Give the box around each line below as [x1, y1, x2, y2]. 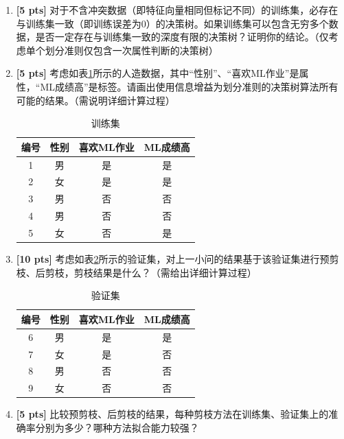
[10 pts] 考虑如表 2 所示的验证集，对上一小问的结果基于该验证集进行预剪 [16, 252, 339, 266]
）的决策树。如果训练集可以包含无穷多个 [146, 16, 329, 30]
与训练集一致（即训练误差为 [16, 16, 141, 30]
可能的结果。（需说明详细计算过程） [16, 93, 175, 107]
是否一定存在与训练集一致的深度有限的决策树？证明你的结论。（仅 [35, 29, 329, 44]
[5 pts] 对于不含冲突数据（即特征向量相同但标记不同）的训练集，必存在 [16, 3, 339, 16]
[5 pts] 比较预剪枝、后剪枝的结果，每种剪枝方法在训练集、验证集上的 [16, 407, 329, 421]
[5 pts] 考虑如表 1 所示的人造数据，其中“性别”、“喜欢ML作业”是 [16, 66, 299, 80]
